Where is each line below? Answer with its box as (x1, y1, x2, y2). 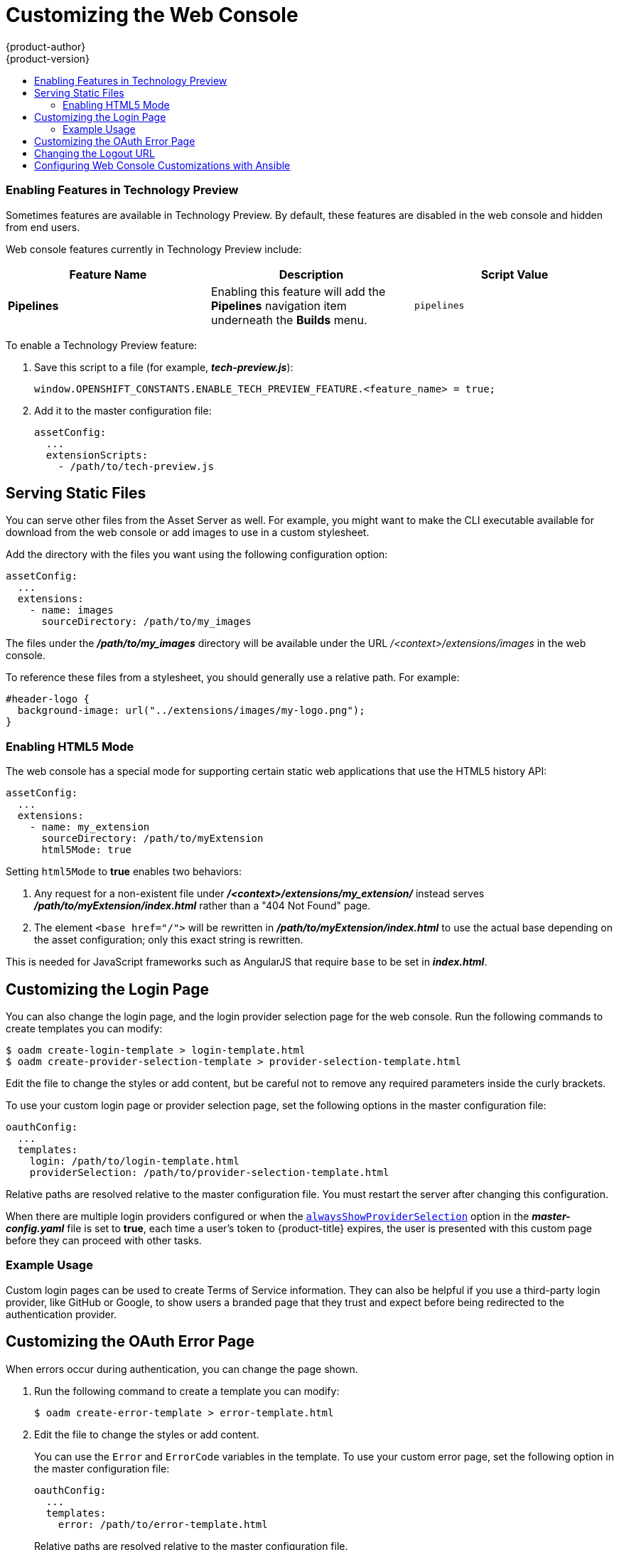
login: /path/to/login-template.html (29, 1155, 239, 1167)
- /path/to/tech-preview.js (58, 460, 214, 472)
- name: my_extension (29, 821, 150, 833)
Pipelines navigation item (210, 298, 347, 313)
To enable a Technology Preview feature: (6, 338, 198, 351)
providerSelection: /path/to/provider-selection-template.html (29, 1166, 389, 1178)
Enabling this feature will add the (210, 284, 386, 299)
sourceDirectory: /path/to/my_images (41, 616, 252, 628)
